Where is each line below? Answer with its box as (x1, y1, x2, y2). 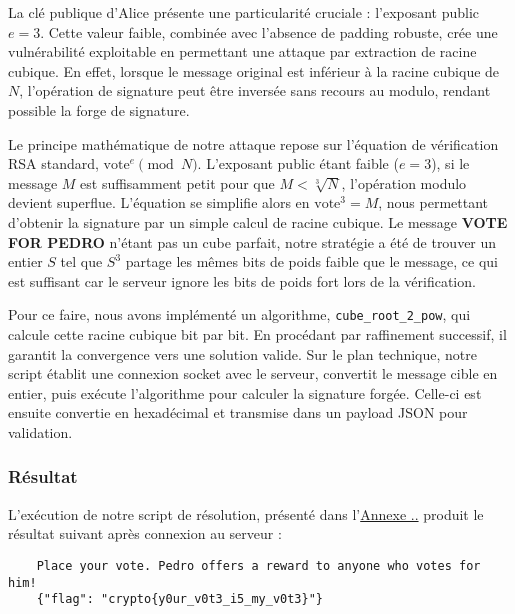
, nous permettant (378, 192, 489, 213)
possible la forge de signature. (8, 99, 190, 120)
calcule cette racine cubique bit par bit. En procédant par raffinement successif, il (8, 323, 507, 344)
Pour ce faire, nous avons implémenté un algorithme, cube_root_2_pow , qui (8, 304, 471, 325)
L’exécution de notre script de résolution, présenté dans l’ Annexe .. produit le (8, 503, 484, 524)
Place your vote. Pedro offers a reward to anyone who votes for (36, 558, 481, 573)
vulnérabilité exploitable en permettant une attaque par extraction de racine (8, 41, 477, 62)
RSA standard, (8, 153, 99, 174)
